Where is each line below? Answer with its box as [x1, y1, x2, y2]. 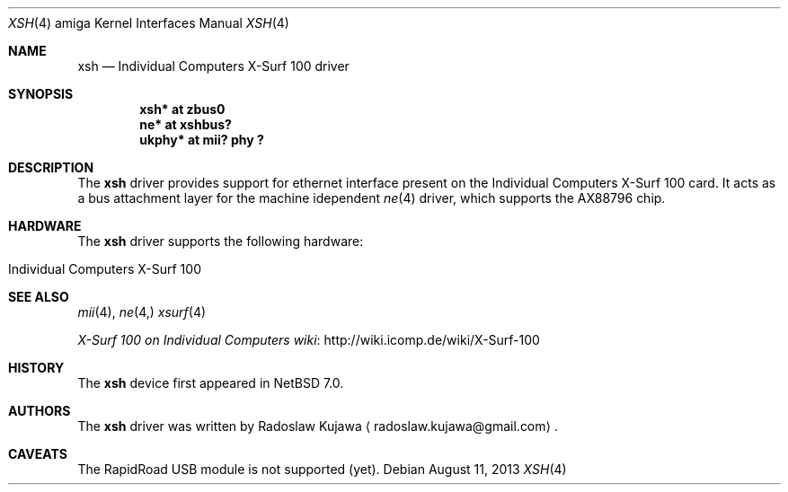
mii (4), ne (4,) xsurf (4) [77, 304, 207, 320]
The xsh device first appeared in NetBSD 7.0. [77, 375, 344, 391]
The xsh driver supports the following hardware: [77, 233, 364, 249]
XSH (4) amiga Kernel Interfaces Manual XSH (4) [8, 15, 289, 31]
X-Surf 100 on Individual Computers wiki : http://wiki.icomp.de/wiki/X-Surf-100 [77, 332, 540, 347]
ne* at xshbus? [139, 117, 232, 132]
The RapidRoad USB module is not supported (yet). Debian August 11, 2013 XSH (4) [77, 461, 567, 477]
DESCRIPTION [8, 160, 94, 175]
